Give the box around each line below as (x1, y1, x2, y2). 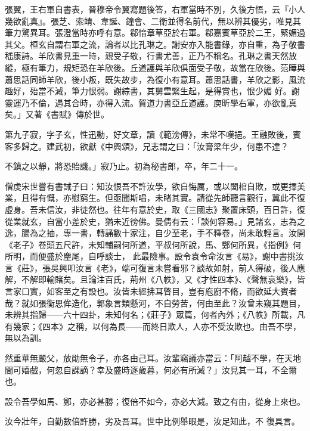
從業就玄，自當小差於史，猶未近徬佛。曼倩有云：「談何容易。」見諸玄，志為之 (5, 215, 305, 227)
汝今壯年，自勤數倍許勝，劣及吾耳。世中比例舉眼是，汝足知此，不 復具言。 (5, 415, 300, 427)
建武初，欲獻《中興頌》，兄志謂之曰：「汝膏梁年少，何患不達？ (46, 139, 289, 152)
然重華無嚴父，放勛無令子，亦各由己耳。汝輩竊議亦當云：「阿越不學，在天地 (5, 352, 301, 364)
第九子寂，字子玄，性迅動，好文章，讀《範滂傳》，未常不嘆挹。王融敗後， (5, 128, 293, 140)
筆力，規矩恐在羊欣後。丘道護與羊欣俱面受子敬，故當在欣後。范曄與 (38, 61, 305, 73)
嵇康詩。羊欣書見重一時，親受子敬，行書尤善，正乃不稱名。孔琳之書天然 (5, 49, 289, 62)
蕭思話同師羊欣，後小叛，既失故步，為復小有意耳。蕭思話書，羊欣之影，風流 (5, 73, 305, 85)
